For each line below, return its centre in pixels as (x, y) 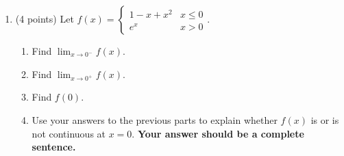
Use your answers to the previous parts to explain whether (155, 119)
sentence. (54, 147)
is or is (325, 119)
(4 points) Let (45, 18)
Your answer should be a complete (221, 133)
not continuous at (69, 133)
